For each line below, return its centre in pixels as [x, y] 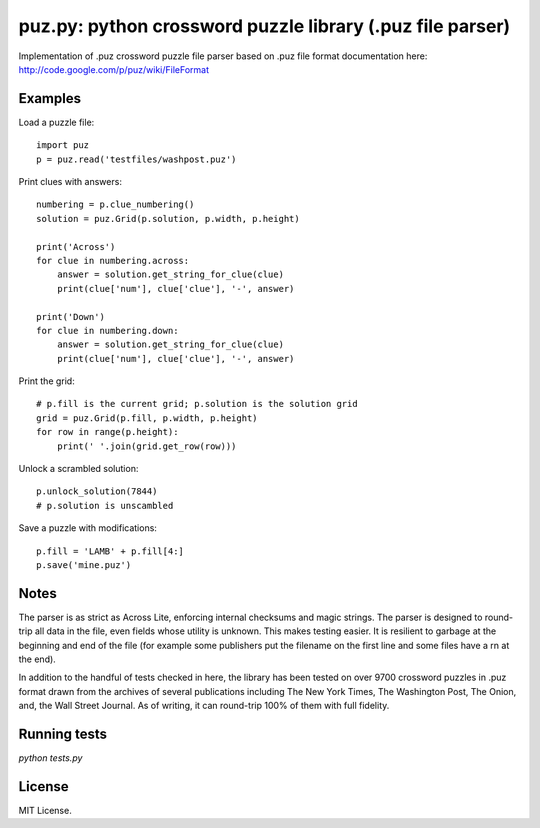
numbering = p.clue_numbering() [115, 204]
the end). [37, 659]
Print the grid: [46, 381]
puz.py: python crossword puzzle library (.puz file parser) [264, 26]
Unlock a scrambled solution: [78, 469]
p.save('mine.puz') [84, 565]
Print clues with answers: [70, 182]
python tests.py [50, 758]
